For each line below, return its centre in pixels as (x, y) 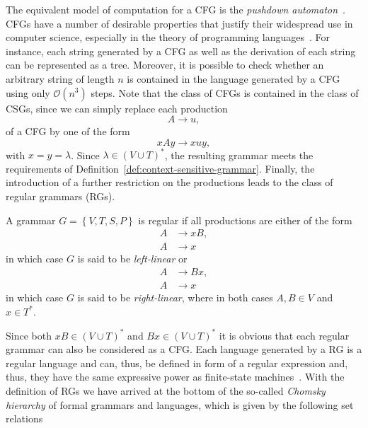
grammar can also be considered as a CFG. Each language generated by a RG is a (184, 349)
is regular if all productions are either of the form (245, 220)
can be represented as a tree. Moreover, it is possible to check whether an (165, 65)
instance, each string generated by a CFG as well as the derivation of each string (181, 51)
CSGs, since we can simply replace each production (117, 108)
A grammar (31, 220)
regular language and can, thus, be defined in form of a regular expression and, (177, 363)
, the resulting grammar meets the (239, 155)
